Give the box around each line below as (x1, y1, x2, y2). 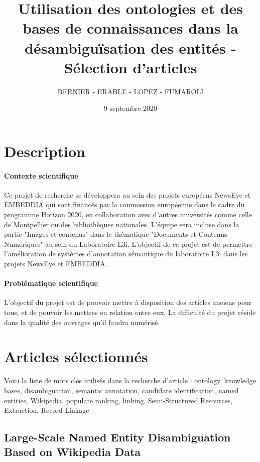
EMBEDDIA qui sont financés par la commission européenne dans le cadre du (4, 199, 245, 210)
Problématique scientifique (4, 278, 98, 288)
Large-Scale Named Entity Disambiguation (4, 429, 231, 445)
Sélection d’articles (64, 57, 197, 77)
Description (4, 140, 86, 161)
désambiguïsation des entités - (25, 37, 236, 58)
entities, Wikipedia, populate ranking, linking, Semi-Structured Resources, (4, 395, 233, 405)
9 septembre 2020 (103, 103, 158, 113)
